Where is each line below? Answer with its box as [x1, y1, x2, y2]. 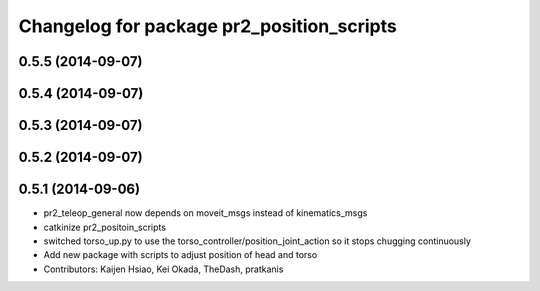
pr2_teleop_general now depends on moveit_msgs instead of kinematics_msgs [43, 207, 368, 219]
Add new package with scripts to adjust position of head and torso [43, 249, 318, 261]
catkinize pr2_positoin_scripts [43, 221, 167, 233]
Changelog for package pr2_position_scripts [18, 15, 397, 37]
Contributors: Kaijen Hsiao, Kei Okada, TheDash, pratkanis [43, 263, 284, 275]
